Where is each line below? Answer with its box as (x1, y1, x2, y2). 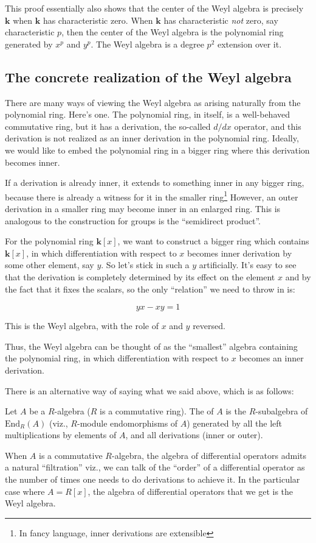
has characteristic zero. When (43, 13, 153, 26)
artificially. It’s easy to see (199, 258, 297, 271)
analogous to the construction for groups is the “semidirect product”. (5, 214, 261, 227)
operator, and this (234, 119, 301, 132)
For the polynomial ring (5, 235, 94, 247)
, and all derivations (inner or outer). (125, 428, 263, 441)
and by (285, 270, 311, 283)
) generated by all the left (187, 416, 283, 429)
